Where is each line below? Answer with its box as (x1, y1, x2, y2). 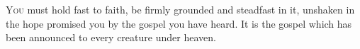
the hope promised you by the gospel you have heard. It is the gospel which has (6, 16, 352, 31)
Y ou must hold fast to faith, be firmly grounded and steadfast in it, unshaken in (6, 2, 355, 16)
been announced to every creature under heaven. (6, 30, 216, 45)
